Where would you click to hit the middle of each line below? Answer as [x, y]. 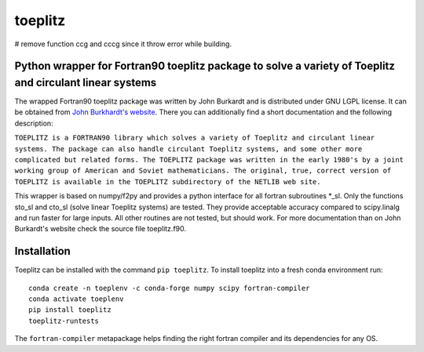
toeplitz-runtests [64, 321]
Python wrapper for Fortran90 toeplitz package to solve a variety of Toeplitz [205, 66]
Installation [42, 251]
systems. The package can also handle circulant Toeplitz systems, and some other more [188, 149]
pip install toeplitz [70, 310]
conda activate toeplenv [76, 299]
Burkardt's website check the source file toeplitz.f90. [101, 229]
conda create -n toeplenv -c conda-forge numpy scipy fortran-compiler [169, 288]
